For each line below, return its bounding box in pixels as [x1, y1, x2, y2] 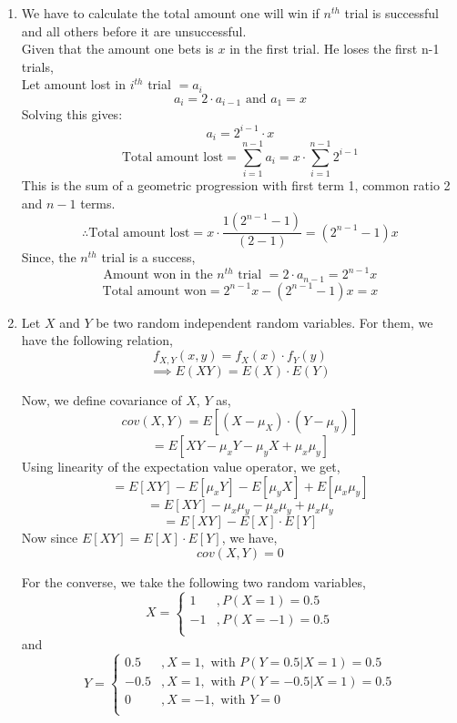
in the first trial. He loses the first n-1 [229, 39, 440, 58]
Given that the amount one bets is [21, 39, 214, 58]
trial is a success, [101, 248, 196, 267]
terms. [80, 193, 116, 212]
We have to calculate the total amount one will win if [21, 4, 320, 22]
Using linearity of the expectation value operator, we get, [21, 457, 340, 476]
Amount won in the [103, 269, 213, 282]
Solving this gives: [21, 105, 123, 124]
